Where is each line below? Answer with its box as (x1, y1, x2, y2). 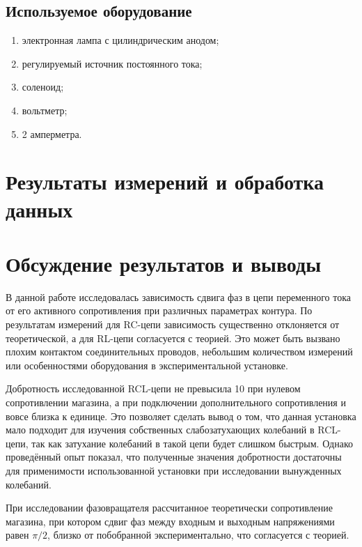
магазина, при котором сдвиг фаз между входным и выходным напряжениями (6, 514, 335, 528)
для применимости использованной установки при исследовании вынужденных (6, 463, 342, 477)
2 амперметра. (22, 126, 82, 141)
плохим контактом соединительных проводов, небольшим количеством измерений (6, 344, 353, 359)
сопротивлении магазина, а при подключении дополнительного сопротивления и (6, 395, 346, 410)
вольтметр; (22, 102, 68, 117)
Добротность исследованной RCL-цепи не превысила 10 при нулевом (6, 381, 301, 396)
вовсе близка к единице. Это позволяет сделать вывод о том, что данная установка (6, 408, 356, 423)
